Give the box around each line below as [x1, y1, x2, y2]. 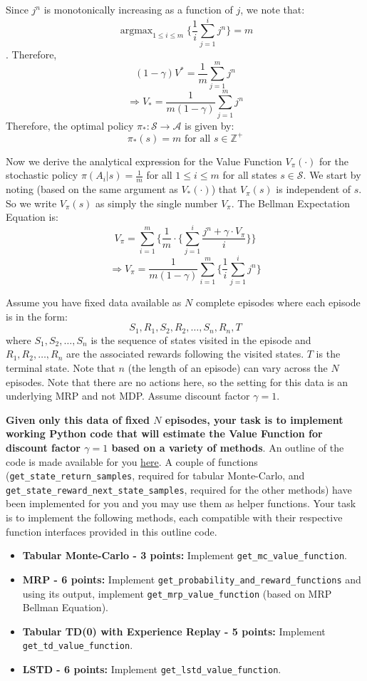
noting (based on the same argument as [6, 182, 178, 197]
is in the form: [6, 308, 68, 323]
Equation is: [6, 209, 58, 224]
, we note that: [240, 2, 305, 16]
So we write [6, 195, 57, 210]
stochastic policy [6, 167, 78, 182]
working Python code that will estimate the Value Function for [6, 426, 323, 441]
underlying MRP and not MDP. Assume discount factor [6, 388, 250, 403]
